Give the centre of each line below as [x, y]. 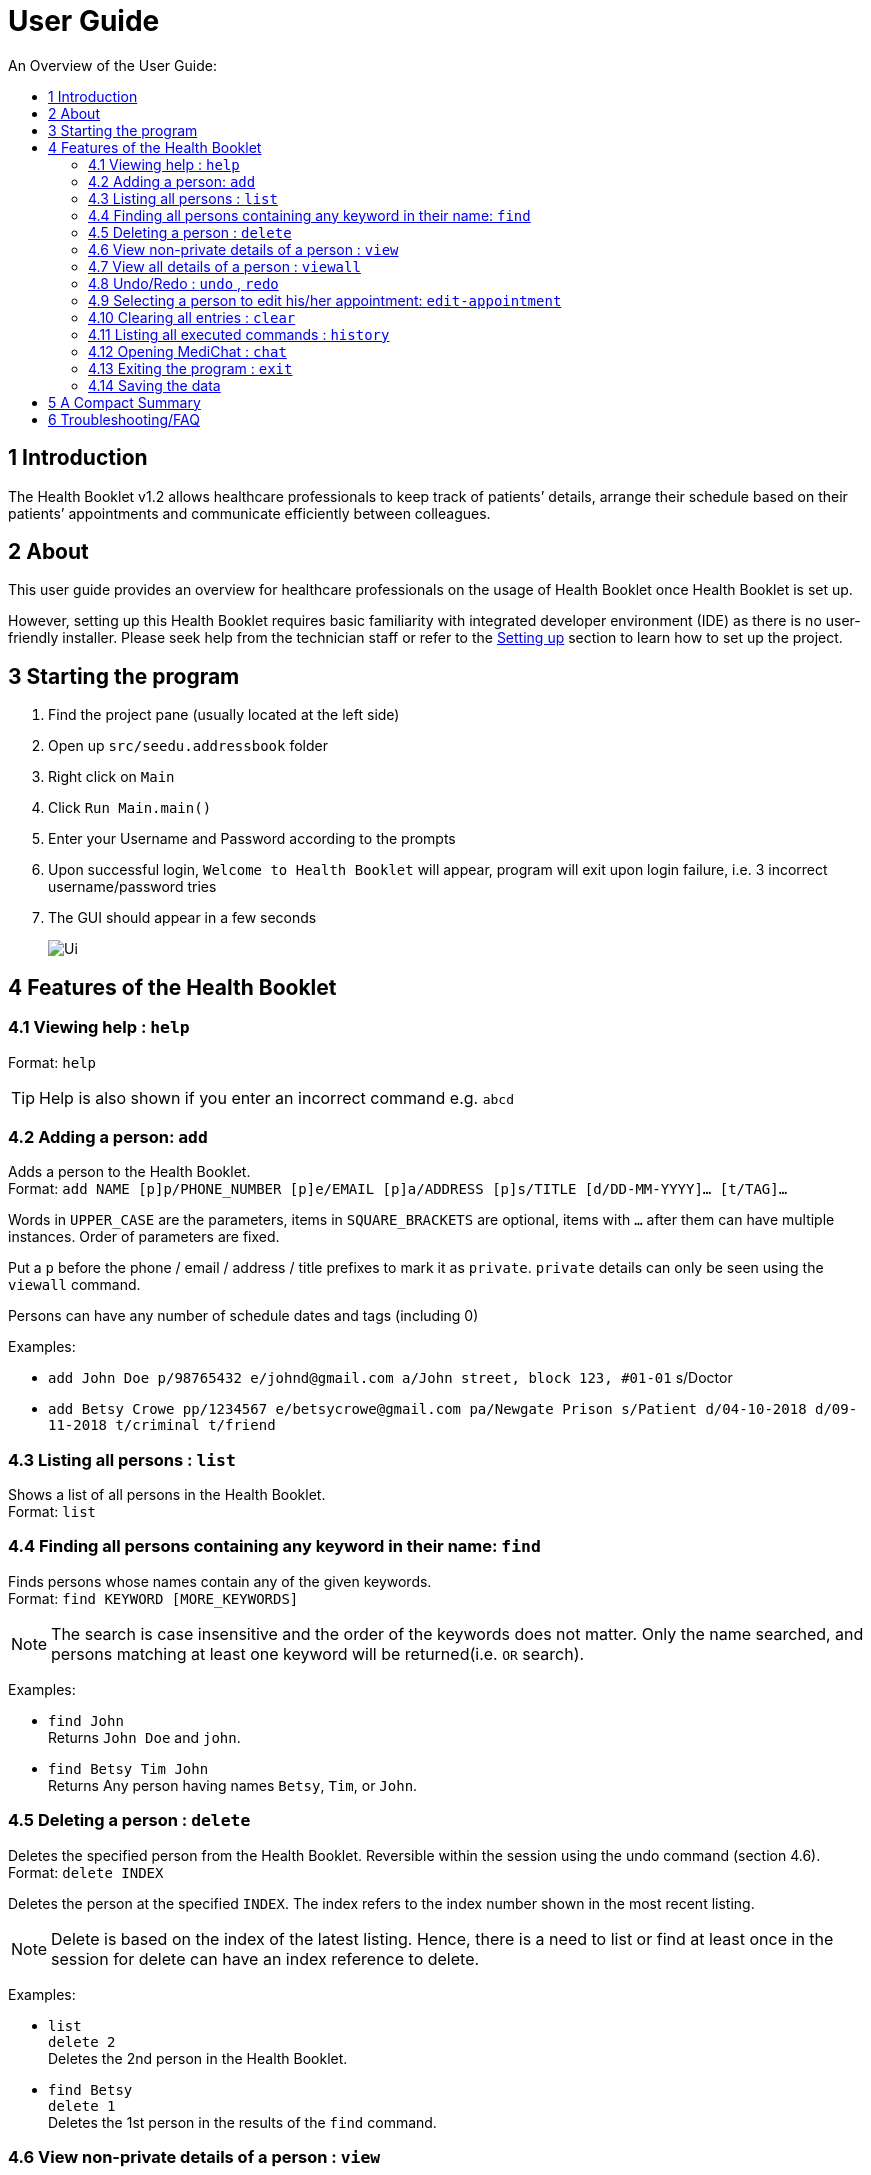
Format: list [52, 1511]
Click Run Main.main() [130, 808]
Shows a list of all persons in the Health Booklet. [167, 1494]
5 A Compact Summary [124, 402]
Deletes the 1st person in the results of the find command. [242, 2122]
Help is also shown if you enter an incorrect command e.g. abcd [277, 1097]
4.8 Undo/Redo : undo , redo [183, 283]
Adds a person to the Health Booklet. [129, 1172]
